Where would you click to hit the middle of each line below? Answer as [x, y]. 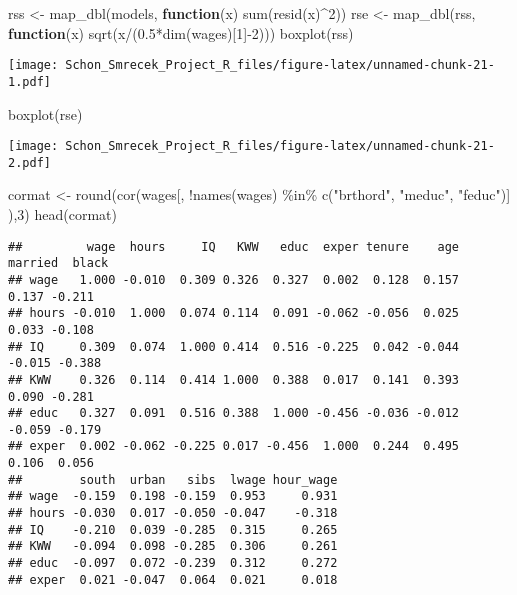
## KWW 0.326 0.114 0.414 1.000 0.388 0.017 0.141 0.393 [234, 379]
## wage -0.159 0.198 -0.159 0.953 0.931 [173, 496]
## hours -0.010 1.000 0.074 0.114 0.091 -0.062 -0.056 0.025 [234, 313]
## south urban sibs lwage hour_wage [173, 479]
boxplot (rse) [45, 113]
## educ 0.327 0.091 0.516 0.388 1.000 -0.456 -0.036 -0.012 [234, 413]
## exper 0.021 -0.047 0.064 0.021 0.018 [173, 579]
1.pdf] [29, 81]
